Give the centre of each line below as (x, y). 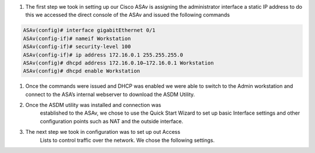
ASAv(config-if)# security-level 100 (77, 47)
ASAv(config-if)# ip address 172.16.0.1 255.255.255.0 (103, 55)
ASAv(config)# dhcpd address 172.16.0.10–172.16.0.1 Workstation (118, 63)
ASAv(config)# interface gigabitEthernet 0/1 (89, 30)
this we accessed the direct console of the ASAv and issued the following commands (128, 15)
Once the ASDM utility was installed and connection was (93, 105)
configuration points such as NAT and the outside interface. (112, 121)
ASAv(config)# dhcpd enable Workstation (81, 71)
